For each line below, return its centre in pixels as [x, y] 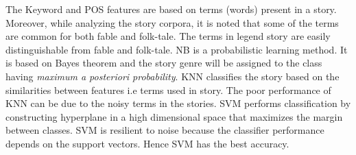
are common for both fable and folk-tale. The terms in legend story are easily [168, 36]
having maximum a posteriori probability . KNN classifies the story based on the [173, 76]
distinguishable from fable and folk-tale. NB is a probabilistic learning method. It [177, 49]
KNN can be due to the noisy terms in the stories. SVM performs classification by [178, 103]
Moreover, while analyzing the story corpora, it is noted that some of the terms [172, 22]
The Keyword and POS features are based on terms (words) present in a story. [171, 9]
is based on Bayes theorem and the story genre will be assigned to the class [164, 63]
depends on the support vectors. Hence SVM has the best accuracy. [147, 143]
